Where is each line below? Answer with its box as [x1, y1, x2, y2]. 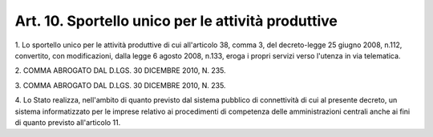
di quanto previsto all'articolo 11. [14, 117, 121, 127]
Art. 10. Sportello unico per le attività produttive [14, 12, 338, 30]
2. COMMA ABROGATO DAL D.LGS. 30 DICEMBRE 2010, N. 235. [14, 66, 226, 75]
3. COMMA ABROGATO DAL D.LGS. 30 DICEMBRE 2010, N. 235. [14, 80, 226, 90]
